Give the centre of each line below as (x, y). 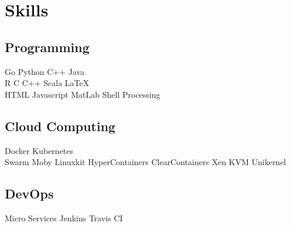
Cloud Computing (60, 126)
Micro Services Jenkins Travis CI (64, 218)
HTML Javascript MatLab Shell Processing (83, 94)
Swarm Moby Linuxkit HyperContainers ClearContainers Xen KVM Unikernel (145, 162)
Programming (47, 47)
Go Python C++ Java (45, 71)
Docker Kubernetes (39, 150)
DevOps (29, 194)
